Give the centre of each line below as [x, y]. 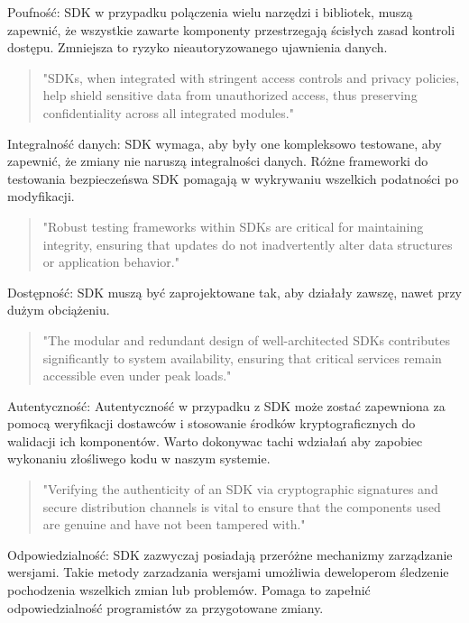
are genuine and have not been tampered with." [174, 524]
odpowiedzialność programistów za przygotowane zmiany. [166, 607]
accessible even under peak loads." [137, 376]
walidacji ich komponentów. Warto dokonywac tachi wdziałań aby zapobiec [215, 440]
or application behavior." [111, 262]
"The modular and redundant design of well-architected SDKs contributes [246, 339]
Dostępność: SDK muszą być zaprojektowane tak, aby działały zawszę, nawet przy [235, 292]
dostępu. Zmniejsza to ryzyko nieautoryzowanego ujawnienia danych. [198, 47]
